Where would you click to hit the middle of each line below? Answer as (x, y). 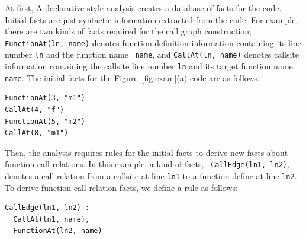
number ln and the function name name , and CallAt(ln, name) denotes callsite (152, 54)
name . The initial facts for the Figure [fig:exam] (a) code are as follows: (132, 77)
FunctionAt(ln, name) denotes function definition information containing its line (153, 42)
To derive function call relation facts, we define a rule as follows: (121, 187)
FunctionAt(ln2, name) (58, 231)
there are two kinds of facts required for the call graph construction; (128, 31)
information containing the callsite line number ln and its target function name (149, 66)
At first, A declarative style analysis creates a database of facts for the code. (143, 8)
